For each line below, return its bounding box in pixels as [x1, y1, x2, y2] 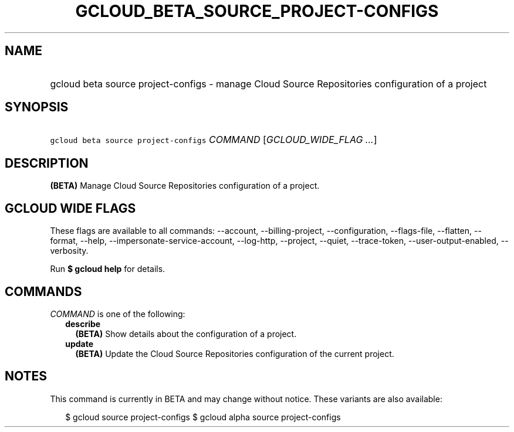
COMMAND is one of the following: [50, 308, 185, 319]
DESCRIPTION [5, 155, 89, 171]
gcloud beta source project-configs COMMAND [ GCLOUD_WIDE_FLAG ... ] [50, 134, 377, 146]
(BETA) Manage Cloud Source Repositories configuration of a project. [50, 181, 320, 191]
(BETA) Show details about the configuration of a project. [75, 328, 297, 339]
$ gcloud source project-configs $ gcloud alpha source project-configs [65, 411, 341, 422]
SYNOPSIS [5, 100, 69, 115]
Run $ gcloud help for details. [50, 264, 165, 274]
